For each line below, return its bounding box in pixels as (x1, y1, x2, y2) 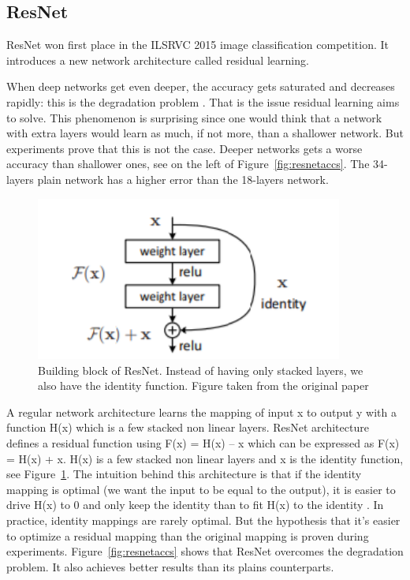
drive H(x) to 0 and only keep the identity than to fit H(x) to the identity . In (6, 496, 384, 513)
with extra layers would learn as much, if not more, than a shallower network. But (6, 125, 404, 141)
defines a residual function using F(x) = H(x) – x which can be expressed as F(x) (6, 434, 400, 451)
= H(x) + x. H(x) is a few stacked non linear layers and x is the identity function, (6, 450, 404, 466)
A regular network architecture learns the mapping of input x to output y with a (6, 403, 397, 420)
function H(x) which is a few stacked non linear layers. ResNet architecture (6, 419, 369, 436)
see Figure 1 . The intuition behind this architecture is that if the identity (6, 466, 362, 482)
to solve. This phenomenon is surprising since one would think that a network (6, 109, 382, 125)
